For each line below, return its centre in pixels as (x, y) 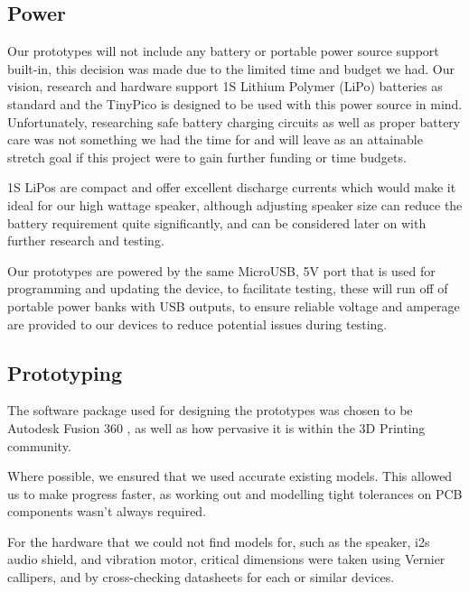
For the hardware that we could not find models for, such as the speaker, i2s (219, 541)
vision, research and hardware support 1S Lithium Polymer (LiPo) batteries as (225, 86)
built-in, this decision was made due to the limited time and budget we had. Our (231, 68)
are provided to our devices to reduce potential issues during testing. (197, 324)
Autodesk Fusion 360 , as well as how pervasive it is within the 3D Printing (216, 427)
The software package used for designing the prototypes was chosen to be (210, 410)
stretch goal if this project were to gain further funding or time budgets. (207, 157)
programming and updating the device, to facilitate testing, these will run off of (228, 288)
